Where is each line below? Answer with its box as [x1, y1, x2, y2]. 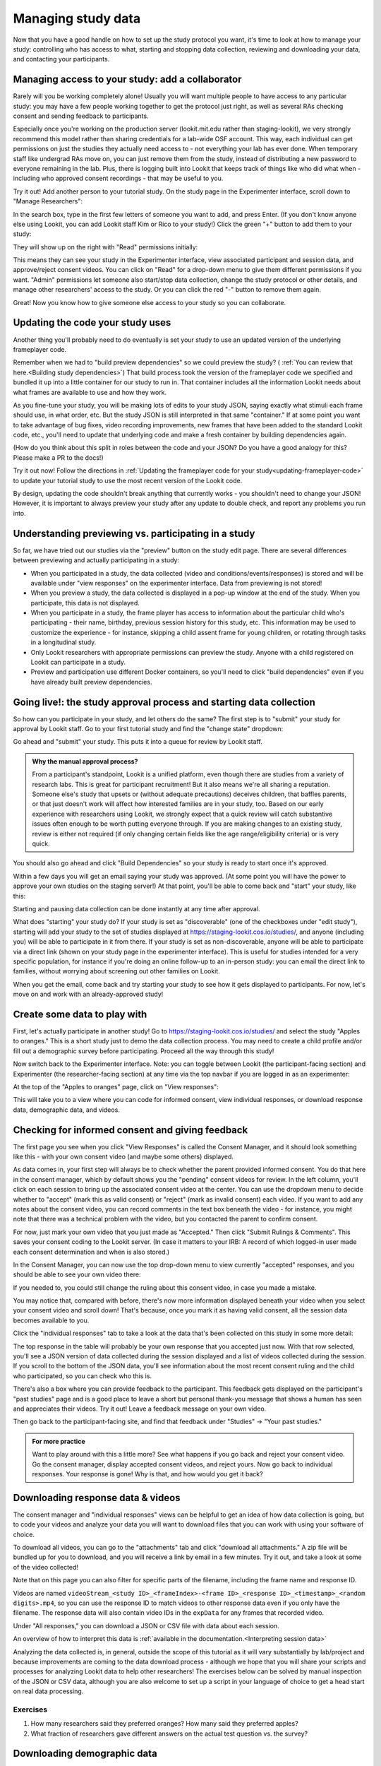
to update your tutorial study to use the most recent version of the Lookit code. [13, 476, 243, 485]
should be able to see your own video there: [13, 1270, 141, 1279]
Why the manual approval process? [32, 757, 138, 766]
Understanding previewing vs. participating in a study [13, 527, 255, 540]
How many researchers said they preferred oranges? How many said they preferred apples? [30, 1719, 299, 1728]
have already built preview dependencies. [30, 677, 152, 686]
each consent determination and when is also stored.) [13, 1248, 170, 1256]
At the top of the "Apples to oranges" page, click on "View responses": [13, 1082, 219, 1091]
